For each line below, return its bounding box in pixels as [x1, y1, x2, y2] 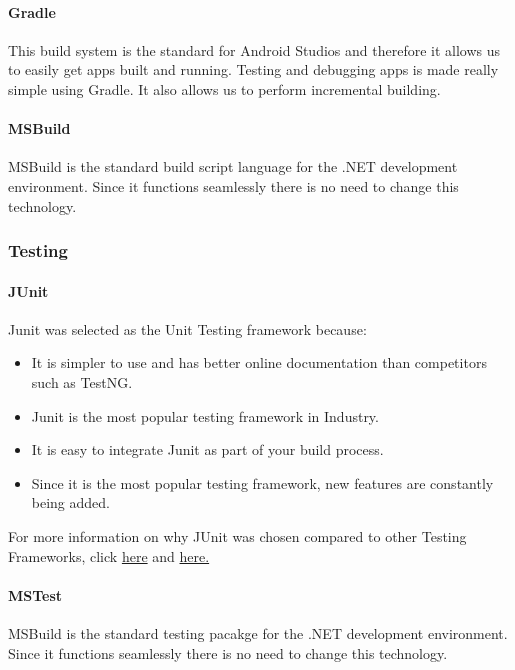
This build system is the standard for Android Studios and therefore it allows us [8, 39, 501, 60]
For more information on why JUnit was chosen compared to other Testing [8, 525, 467, 546]
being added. [31, 492, 110, 513]
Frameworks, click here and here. [8, 545, 210, 566]
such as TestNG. [31, 371, 133, 392]
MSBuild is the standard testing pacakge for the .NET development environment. [8, 622, 508, 643]
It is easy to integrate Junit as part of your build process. [31, 439, 384, 460]
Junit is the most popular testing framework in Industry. [31, 405, 379, 426]
